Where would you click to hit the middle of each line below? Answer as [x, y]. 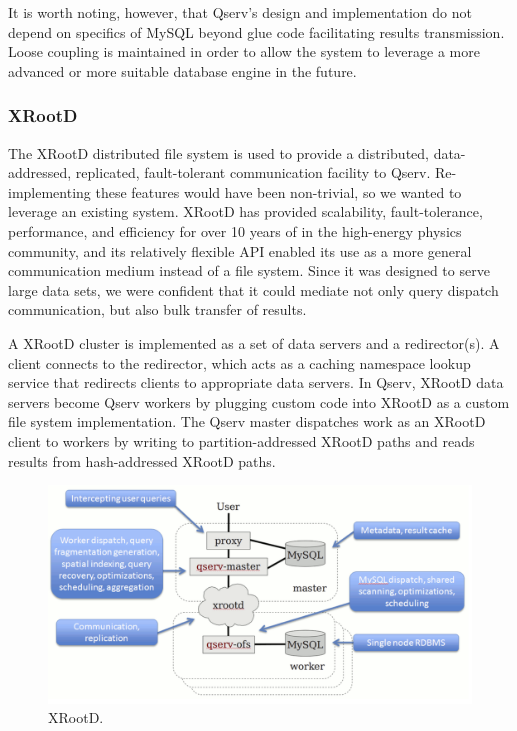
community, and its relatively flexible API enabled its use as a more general [240, 250]
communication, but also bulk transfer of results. [157, 309]
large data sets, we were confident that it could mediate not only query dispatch [253, 289]
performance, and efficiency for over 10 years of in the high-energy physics [235, 230]
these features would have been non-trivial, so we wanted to [278, 191]
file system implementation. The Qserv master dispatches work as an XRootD [247, 421]
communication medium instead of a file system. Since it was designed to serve [249, 270]
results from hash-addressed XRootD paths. [142, 460]
